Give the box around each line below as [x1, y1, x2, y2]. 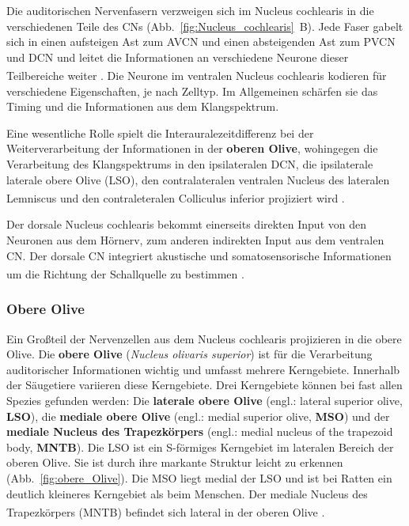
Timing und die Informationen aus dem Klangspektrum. [6, 98, 279, 115]
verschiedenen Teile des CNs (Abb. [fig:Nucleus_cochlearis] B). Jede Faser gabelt [6, 17, 403, 34]
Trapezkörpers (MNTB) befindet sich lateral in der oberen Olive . [6, 503, 325, 520]
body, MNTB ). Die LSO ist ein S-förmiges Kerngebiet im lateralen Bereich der [6, 438, 394, 455]
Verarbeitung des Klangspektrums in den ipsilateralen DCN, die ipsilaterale [6, 156, 373, 172]
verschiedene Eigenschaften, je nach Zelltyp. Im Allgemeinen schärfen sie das [6, 82, 378, 99]
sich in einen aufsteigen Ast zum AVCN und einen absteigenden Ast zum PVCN [6, 33, 396, 50]
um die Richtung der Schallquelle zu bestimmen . [6, 265, 244, 282]
